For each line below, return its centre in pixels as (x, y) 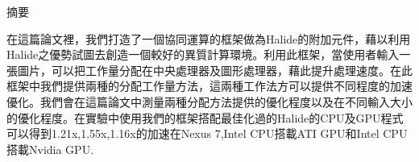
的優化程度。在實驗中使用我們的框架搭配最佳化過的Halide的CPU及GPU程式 (205, 117)
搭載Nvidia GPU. (50, 149)
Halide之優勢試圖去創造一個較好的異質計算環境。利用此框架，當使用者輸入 (203, 54)
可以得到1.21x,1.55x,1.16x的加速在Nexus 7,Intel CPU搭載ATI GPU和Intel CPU (207, 133)
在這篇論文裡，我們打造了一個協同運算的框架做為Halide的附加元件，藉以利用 (209, 38)
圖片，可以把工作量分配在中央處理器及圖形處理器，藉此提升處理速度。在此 (215, 70)
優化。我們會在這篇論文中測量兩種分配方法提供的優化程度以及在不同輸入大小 (209, 101)
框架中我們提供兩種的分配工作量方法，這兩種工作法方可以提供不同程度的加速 (209, 86)
